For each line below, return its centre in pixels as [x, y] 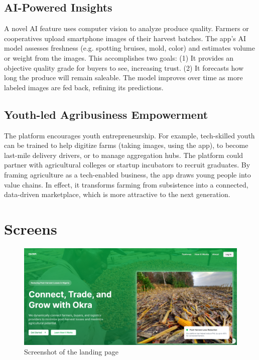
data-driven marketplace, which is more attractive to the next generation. [117, 194]
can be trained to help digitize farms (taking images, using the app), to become [126, 145]
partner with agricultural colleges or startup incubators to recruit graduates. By [127, 165]
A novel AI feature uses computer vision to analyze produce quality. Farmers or [126, 28]
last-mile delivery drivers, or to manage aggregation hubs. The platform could [124, 155]
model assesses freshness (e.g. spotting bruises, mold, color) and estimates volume [129, 48]
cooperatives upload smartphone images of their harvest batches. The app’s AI [125, 38]
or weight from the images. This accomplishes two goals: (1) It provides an [119, 57]
